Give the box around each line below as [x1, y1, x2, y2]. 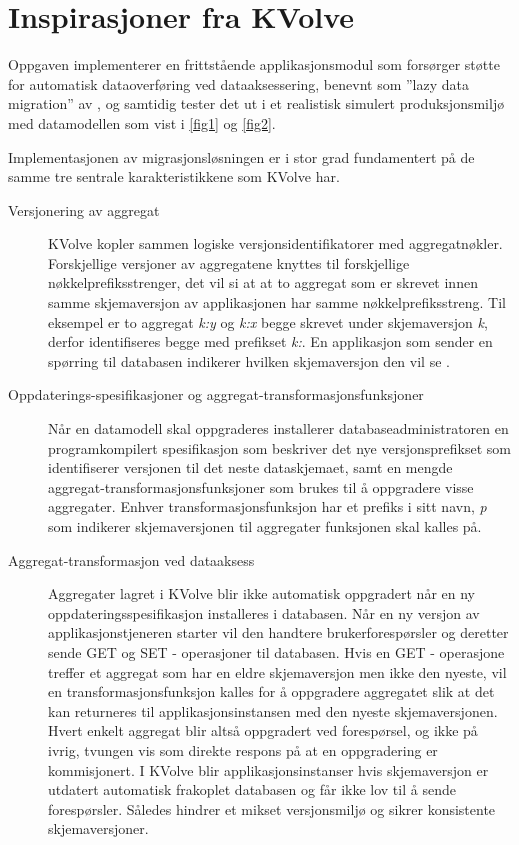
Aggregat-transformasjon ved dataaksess [8, 549, 255, 570]
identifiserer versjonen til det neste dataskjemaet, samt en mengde [48, 457, 453, 478]
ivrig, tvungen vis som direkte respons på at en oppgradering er [48, 739, 438, 760]
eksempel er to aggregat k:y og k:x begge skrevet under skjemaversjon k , [48, 311, 488, 332]
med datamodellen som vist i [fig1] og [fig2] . [8, 112, 276, 133]
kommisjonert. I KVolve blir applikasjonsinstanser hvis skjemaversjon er [48, 759, 489, 780]
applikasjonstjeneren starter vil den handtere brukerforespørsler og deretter [48, 622, 509, 643]
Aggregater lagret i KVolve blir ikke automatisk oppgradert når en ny [48, 583, 475, 604]
